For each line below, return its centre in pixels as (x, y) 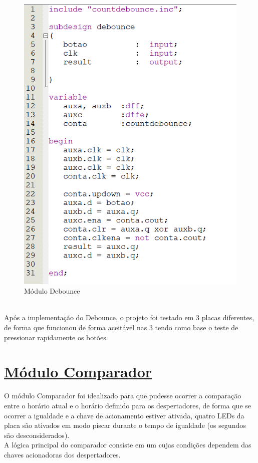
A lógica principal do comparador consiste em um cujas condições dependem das (128, 445)
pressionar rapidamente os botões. (56, 337)
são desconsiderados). (37, 435)
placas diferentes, (228, 317)
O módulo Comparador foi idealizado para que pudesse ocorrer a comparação (123, 396)
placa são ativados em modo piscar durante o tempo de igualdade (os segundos (125, 425)
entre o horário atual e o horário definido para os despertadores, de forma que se (127, 405)
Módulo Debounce (52, 291)
